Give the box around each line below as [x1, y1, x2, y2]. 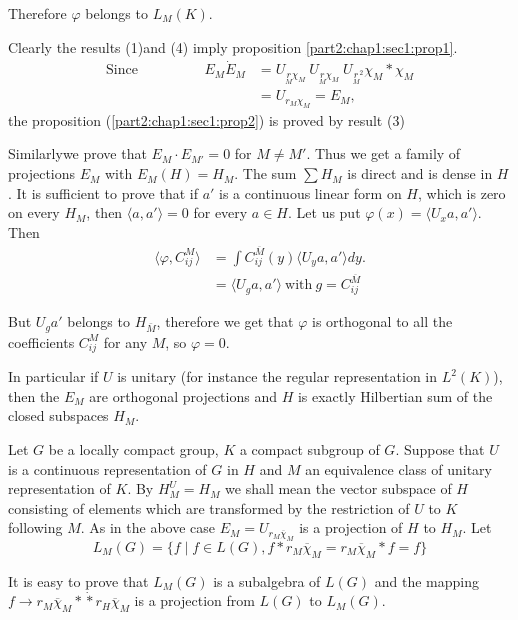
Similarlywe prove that [8, 143, 147, 164]
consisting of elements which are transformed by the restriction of [8, 497, 410, 518]
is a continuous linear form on [219, 182, 402, 203]
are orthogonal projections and [89, 385, 277, 406]
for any [103, 331, 148, 352]
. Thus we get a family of [306, 143, 461, 164]
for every [193, 202, 248, 223]
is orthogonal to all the [312, 311, 453, 332]
